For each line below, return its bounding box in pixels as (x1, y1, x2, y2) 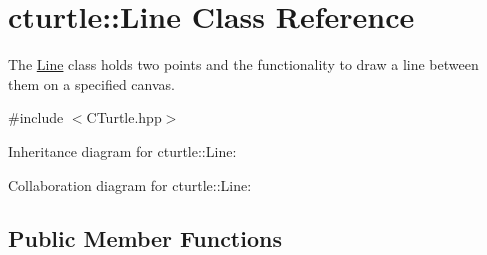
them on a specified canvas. (8, 73, 175, 94)
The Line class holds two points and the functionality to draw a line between (8, 54, 479, 75)
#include (8, 107, 64, 128)
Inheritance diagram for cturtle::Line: (8, 140, 237, 161)
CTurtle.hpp (86, 107, 162, 128)
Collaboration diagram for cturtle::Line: (8, 174, 252, 195)
